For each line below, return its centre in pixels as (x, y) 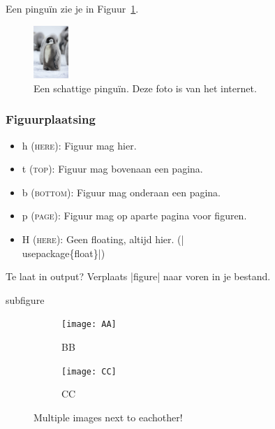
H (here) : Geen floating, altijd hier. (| (103, 239)
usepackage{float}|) (64, 253)
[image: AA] (89, 325)
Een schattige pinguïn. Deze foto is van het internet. (145, 88)
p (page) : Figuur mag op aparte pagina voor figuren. (134, 216)
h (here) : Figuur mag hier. (79, 145)
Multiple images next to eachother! (108, 417)
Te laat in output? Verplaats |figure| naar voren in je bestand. (138, 276)
